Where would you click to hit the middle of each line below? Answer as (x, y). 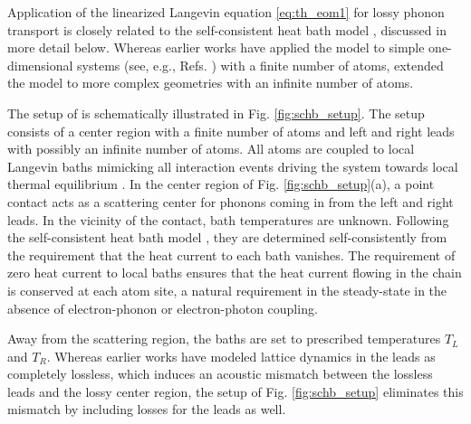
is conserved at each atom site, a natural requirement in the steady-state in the (227, 290)
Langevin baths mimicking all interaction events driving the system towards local (233, 166)
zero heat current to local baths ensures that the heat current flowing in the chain (235, 273)
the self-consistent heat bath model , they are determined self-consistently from (227, 237)
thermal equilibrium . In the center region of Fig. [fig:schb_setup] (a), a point (221, 184)
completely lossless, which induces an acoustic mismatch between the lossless (220, 374)
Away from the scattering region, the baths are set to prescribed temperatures (224, 339)
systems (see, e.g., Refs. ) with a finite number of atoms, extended (260, 65)
